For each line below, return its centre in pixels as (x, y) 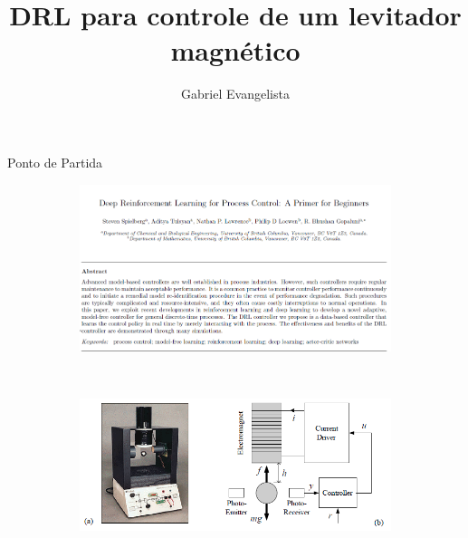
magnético (235, 50)
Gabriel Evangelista (235, 94)
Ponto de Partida (55, 162)
